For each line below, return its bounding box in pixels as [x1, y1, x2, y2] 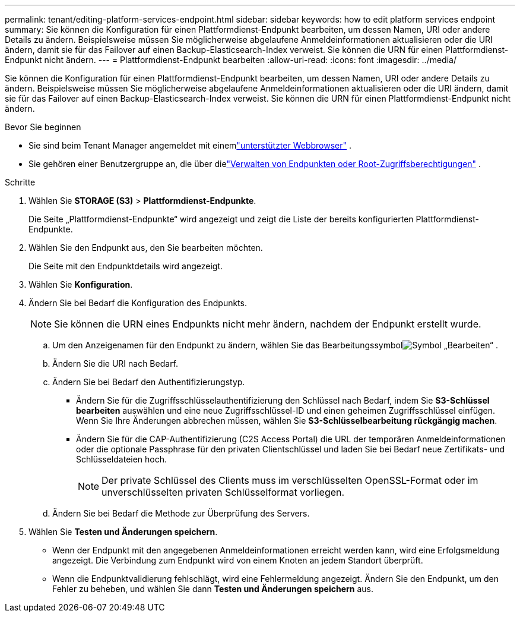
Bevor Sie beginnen [5, 122, 81, 132]
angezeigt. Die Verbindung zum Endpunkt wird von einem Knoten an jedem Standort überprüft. [52, 555, 423, 565]
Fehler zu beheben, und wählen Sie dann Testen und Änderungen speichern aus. [52, 584, 373, 594]
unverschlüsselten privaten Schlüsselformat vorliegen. [102, 486, 345, 498]
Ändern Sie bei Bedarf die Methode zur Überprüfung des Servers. [52, 508, 310, 518]
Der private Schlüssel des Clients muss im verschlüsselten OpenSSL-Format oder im [102, 474, 478, 486]
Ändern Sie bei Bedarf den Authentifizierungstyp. [52, 377, 245, 387]
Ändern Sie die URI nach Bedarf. [52, 358, 179, 369]
